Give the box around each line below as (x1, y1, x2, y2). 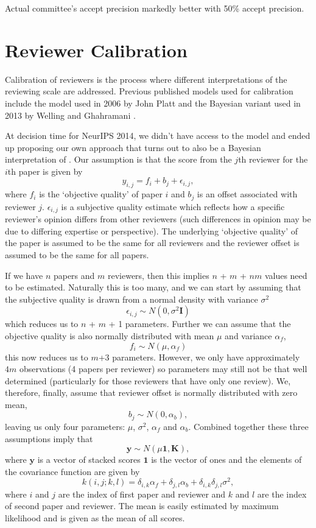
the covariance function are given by (5, 465, 140, 477)
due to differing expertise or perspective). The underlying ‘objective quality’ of (5, 224, 298, 237)
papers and (53, 269, 95, 281)
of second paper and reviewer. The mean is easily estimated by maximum (5, 499, 279, 512)
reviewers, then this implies (107, 269, 209, 281)
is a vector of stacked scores (37, 453, 141, 466)
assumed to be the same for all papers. (5, 248, 149, 261)
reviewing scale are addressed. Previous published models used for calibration (5, 85, 293, 97)
